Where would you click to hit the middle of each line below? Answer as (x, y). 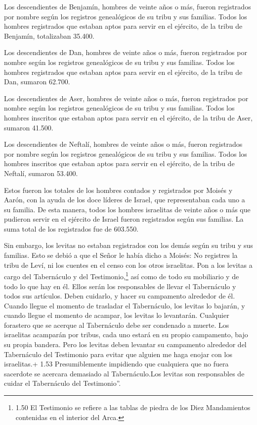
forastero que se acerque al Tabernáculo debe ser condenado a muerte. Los (117, 325)
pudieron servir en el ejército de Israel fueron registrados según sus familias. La (124, 219)
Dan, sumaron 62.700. (37, 82)
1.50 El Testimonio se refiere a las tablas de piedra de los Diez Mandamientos (133, 407)
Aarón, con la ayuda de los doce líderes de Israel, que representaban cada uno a (125, 200)
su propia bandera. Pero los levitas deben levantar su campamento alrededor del (125, 344)
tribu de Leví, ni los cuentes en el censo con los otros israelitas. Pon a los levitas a (128, 265)
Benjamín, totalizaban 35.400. (49, 35)
